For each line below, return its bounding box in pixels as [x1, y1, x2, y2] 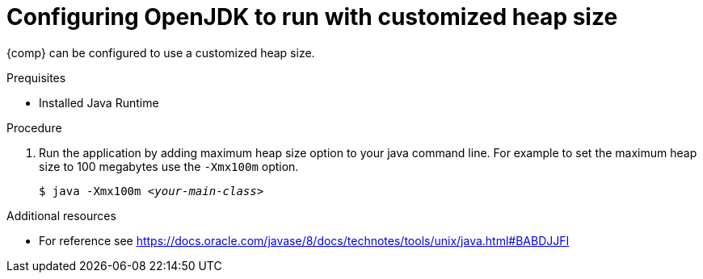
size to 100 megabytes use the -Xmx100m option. [39, 159, 299, 173]
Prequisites [6, 70, 66, 85]
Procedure [6, 120, 62, 135]
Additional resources [6, 208, 116, 223]
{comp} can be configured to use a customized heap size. [6, 45, 315, 60]
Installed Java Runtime [39, 95, 159, 110]
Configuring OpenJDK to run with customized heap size [6, 3, 618, 31]
